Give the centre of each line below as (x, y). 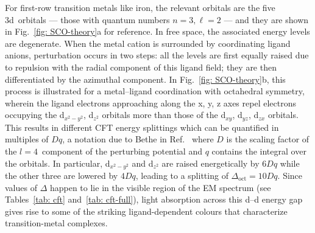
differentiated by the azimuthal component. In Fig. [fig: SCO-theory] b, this (145, 79)
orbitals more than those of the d (164, 115)
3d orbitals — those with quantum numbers (87, 19)
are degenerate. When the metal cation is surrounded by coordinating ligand (148, 43)
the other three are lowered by (62, 176)
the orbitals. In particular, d (58, 163)
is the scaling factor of (268, 139)
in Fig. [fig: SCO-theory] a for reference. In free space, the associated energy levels (157, 31)
